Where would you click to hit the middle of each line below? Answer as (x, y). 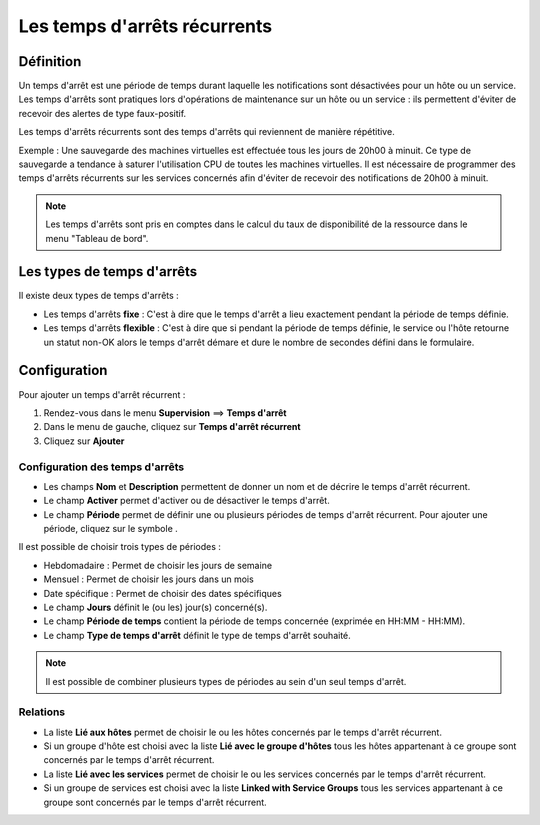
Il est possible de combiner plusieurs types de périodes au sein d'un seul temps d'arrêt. (226, 681)
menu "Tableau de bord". (97, 238)
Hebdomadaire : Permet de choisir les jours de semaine (158, 565)
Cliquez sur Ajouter (84, 441)
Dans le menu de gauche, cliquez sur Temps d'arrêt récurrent (172, 427)
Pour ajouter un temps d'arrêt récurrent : (102, 394)
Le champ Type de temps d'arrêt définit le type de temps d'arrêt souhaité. (197, 635)
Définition (50, 61)
